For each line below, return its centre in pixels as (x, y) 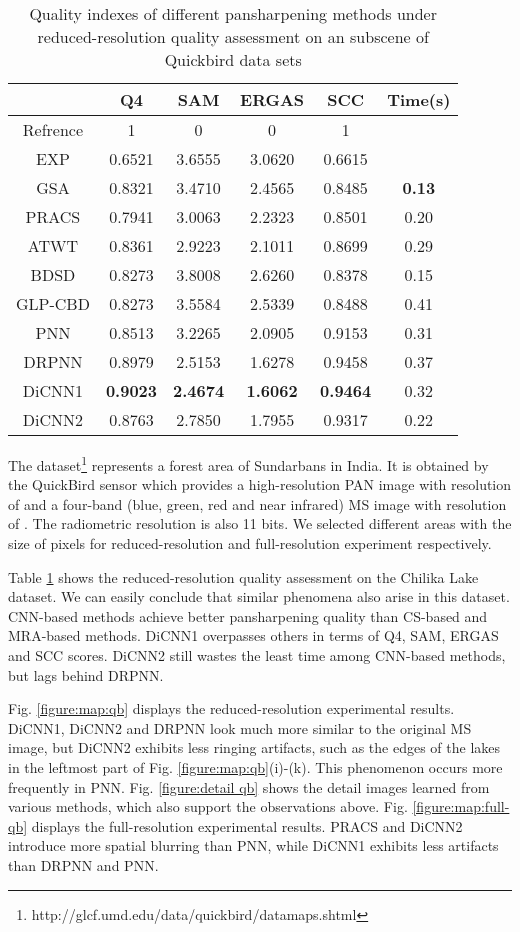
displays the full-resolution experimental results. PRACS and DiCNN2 (247, 825)
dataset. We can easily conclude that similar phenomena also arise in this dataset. (259, 596)
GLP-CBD (53, 303)
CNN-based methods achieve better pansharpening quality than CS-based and (248, 615)
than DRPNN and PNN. (83, 864)
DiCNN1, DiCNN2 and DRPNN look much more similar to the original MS (240, 727)
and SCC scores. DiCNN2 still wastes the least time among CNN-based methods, (257, 655)
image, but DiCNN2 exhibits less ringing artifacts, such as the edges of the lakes (254, 747)
